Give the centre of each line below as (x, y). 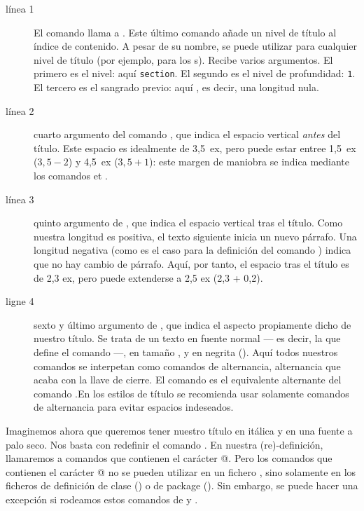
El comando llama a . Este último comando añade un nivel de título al (185, 32)
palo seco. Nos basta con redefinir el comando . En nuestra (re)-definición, (164, 444)
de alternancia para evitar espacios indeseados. (134, 407)
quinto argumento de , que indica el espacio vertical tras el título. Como (188, 223)
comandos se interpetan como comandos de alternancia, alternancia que (187, 366)
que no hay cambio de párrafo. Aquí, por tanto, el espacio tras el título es (191, 263)
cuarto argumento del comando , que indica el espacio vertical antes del (187, 134)
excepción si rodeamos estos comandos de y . (102, 499)
